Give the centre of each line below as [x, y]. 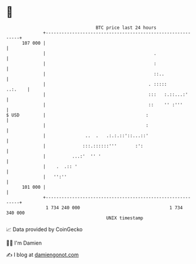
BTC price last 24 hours [126, 28]
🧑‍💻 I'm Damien [24, 243]
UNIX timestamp [125, 218]
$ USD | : [77, 115]
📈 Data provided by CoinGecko [44, 229]
